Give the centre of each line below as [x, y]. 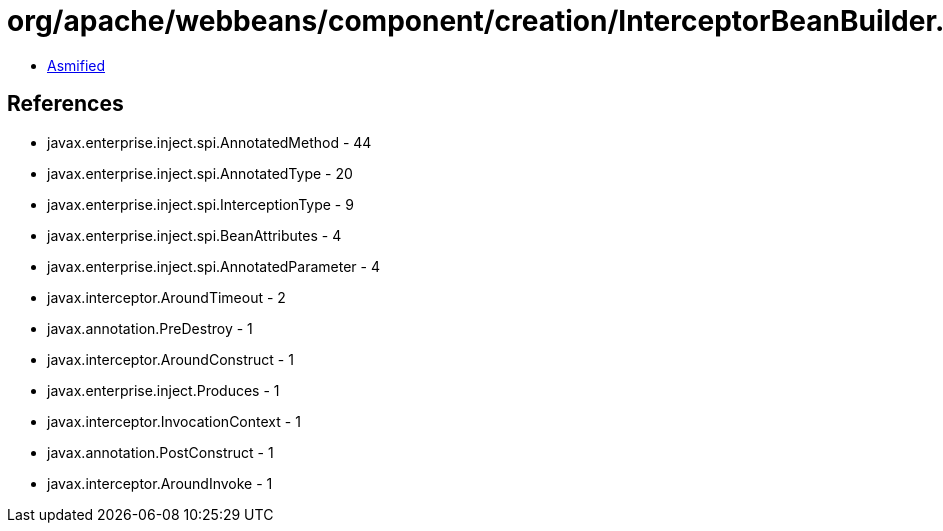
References [65, 104]
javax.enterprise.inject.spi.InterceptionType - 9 [200, 204]
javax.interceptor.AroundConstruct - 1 [170, 359]
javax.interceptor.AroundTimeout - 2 [166, 297]
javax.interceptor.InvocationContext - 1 [174, 421]
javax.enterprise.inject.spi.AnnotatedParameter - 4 [213, 266]
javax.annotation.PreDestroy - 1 [150, 328]
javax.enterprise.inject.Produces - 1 [163, 390]
